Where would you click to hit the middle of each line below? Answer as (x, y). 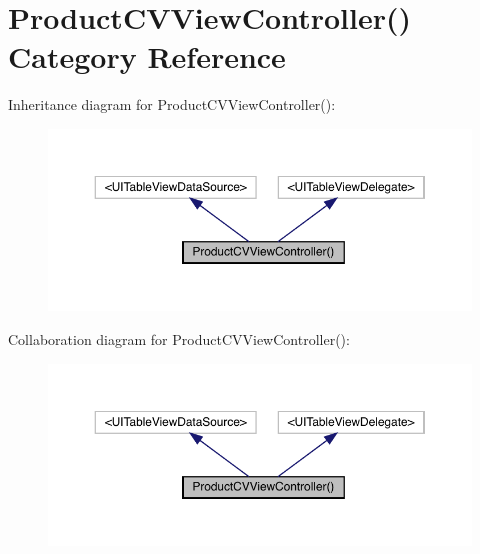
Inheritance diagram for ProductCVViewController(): (172, 104)
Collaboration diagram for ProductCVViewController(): (179, 338)
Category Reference (147, 56)
